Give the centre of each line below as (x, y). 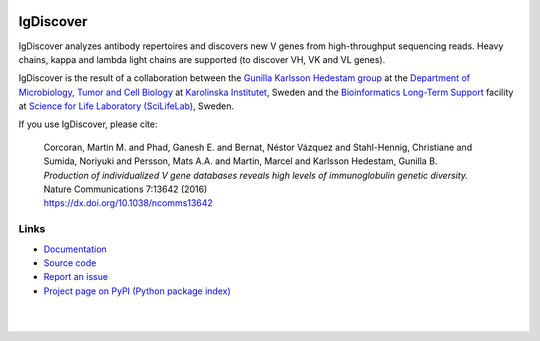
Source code (70, 262)
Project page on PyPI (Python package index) (137, 291)
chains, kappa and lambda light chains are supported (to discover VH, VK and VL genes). (202, 59)
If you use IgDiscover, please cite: (88, 124)
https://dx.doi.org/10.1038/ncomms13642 (128, 203)
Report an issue (76, 277)
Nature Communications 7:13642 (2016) (125, 189)
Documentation (75, 249)
